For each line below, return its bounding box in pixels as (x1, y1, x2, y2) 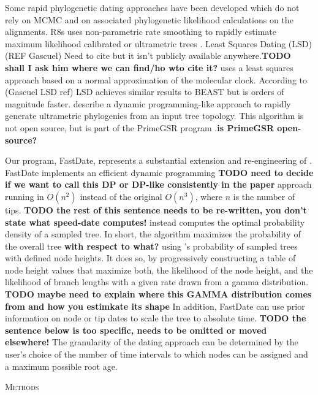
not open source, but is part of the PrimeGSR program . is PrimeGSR (5, 121, 274, 134)
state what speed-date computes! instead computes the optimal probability (5, 215, 305, 228)
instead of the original (80, 190, 162, 202)
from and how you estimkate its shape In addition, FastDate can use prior (5, 299, 305, 312)
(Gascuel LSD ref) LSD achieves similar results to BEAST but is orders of (5, 85, 284, 98)
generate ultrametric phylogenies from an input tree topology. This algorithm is (5, 109, 304, 122)
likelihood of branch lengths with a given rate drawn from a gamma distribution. (5, 275, 309, 288)
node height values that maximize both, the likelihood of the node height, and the (5, 263, 313, 276)
